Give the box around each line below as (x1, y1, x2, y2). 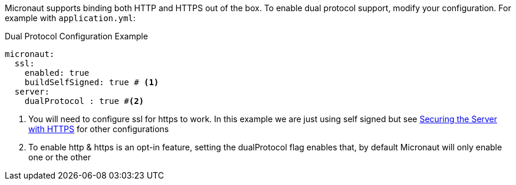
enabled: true (24, 68, 90, 78)
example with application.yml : (5, 13, 136, 23)
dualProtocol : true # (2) (24, 96, 144, 106)
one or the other (28, 152, 91, 162)
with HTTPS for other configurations (28, 124, 169, 134)
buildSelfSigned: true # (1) (24, 78, 159, 87)
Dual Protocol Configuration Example (5, 31, 148, 41)
